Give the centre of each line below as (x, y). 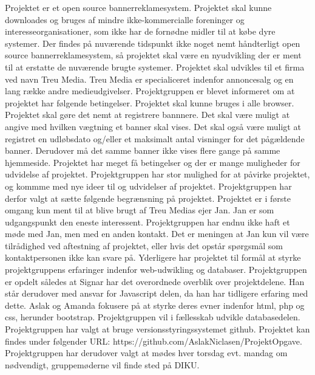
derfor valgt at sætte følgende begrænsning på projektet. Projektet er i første (148, 198)
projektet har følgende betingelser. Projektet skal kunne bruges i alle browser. (150, 102)
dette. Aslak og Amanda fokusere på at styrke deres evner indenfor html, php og (155, 305)
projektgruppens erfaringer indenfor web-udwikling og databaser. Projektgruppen (156, 270)
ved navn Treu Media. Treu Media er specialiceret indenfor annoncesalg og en (149, 79)
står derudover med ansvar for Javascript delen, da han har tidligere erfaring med (157, 293)
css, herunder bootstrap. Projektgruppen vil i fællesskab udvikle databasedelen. (153, 317)
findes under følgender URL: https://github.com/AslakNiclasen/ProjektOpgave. (154, 341)
